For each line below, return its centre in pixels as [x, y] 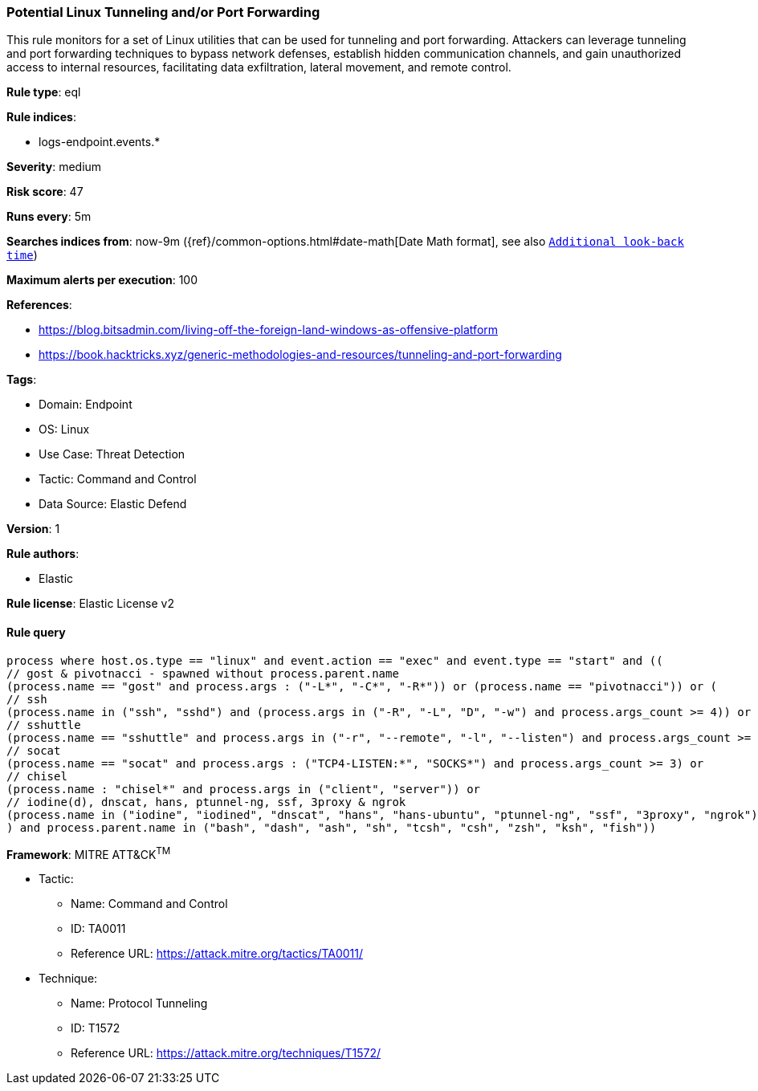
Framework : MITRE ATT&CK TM [89, 853]
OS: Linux [64, 429]
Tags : [22, 380]
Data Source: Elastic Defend [113, 504]
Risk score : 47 [45, 192]
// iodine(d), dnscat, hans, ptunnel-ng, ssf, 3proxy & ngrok [206, 802]
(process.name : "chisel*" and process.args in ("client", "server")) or [244, 789]
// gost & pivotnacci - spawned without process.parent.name [203, 673]
